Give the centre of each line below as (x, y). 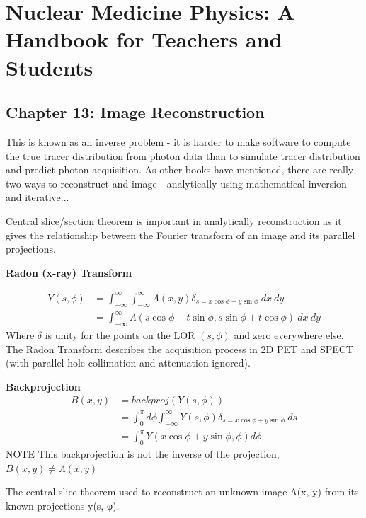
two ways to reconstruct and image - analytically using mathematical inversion (176, 183)
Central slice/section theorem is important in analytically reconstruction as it (174, 220)
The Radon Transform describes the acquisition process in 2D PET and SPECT (180, 349)
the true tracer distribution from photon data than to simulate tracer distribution (183, 155)
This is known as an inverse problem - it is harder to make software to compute (178, 141)
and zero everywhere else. (289, 334)
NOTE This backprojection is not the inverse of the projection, (143, 454)
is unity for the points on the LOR (120, 334)
